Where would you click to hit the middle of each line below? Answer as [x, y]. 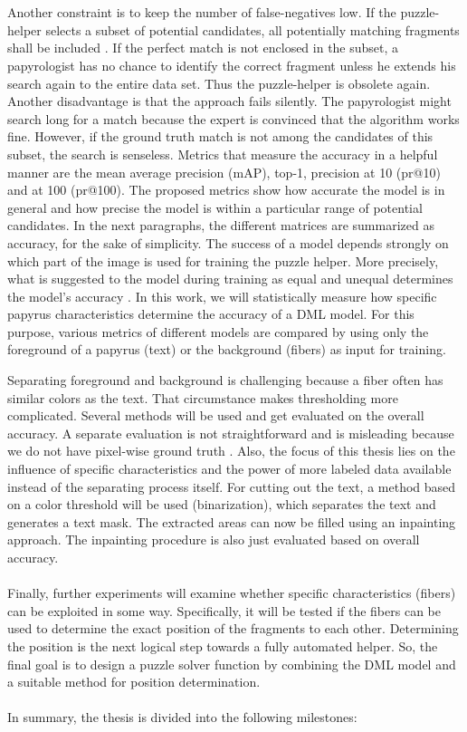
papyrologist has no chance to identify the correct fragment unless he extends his [232, 65]
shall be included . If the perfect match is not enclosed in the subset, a [203, 48]
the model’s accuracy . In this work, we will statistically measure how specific [222, 296]
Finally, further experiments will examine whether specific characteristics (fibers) [232, 593]
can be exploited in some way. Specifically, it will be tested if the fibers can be [224, 610]
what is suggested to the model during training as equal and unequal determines [230, 279]
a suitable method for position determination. [134, 682]
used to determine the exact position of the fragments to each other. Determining [233, 628]
